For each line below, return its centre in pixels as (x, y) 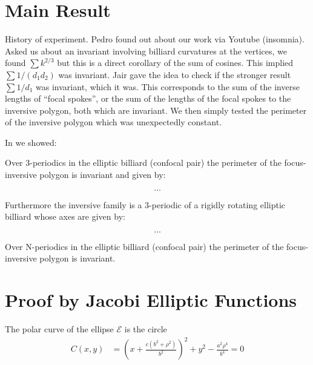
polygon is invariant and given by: (103, 175)
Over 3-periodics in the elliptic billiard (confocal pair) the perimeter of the (143, 163)
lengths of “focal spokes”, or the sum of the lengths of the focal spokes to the (148, 98)
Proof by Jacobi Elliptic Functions (151, 300)
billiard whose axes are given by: (65, 216)
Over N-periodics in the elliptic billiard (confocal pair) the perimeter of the (144, 246)
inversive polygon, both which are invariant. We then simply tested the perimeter (156, 110)
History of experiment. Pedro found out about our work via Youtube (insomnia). (155, 39)
